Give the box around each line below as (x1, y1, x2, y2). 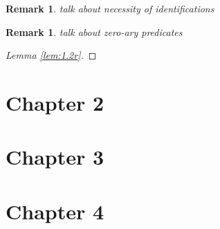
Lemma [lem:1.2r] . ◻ (6, 48, 97, 62)
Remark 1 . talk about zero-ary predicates (6, 24, 183, 39)
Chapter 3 (6, 143, 104, 171)
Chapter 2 (6, 88, 104, 116)
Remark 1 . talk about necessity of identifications (6, 1, 214, 15)
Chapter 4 (6, 196, 104, 225)
